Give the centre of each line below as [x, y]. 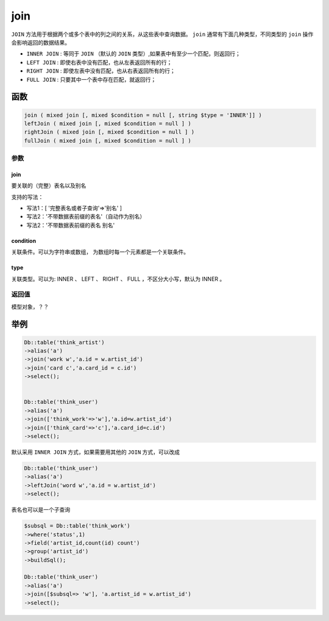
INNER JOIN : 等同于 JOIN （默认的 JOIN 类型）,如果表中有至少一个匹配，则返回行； [133, 54]
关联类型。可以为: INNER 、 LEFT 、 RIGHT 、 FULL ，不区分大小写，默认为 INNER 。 [118, 279]
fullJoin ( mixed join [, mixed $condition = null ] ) [108, 141]
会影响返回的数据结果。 [41, 42]
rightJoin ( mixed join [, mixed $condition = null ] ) [109, 132]
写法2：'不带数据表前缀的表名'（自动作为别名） [86, 217]
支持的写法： [27, 197]
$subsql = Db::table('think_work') [77, 526]
